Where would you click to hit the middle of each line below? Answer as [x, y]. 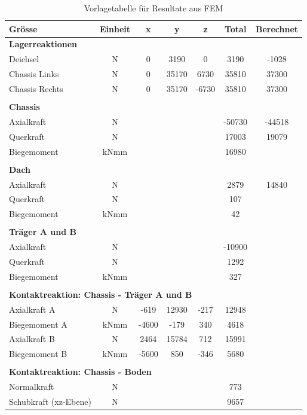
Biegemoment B [38, 354]
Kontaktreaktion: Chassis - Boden [80, 372]
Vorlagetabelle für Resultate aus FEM [153, 8]
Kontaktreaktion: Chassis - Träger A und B [101, 294]
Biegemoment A [38, 324]
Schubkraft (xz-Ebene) [50, 402]
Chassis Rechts [36, 88]
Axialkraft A [32, 309]
